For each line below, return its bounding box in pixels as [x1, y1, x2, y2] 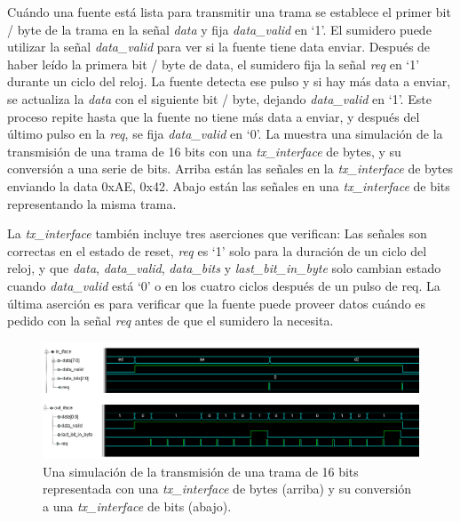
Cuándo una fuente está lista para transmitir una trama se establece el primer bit [7, 3, 451, 20]
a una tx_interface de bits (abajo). [43, 496, 232, 515]
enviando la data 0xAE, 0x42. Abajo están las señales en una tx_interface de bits [7, 176, 450, 195]
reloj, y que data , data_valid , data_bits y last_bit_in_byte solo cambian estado [7, 259, 441, 277]
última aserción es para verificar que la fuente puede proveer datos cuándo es [7, 293, 426, 312]
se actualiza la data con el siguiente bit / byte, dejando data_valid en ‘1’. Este [7, 89, 432, 108]
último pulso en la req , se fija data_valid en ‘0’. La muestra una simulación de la [7, 124, 443, 143]
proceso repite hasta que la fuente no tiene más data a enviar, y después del [7, 107, 420, 125]
